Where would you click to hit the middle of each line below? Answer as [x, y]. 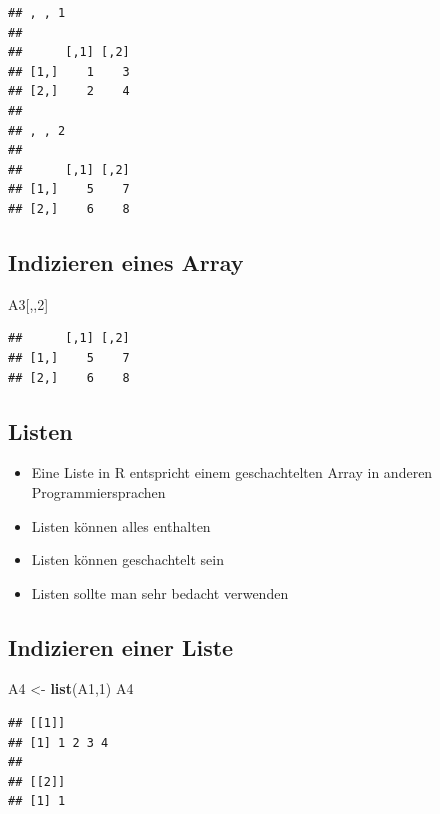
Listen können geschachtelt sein [127, 559]
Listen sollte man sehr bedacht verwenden [160, 592]
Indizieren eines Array [126, 261]
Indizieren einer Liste [121, 646]
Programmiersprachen [98, 491]
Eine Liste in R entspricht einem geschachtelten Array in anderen [232, 472]
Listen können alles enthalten [121, 525]
